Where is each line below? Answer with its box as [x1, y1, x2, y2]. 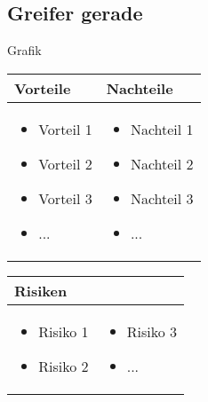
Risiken [14, 280, 68, 301]
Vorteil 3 [38, 187, 92, 209]
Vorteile [14, 77, 71, 99]
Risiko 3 [126, 320, 177, 342]
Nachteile [106, 77, 173, 99]
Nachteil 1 [130, 118, 194, 139]
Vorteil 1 [38, 118, 92, 139]
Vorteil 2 [38, 153, 92, 174]
